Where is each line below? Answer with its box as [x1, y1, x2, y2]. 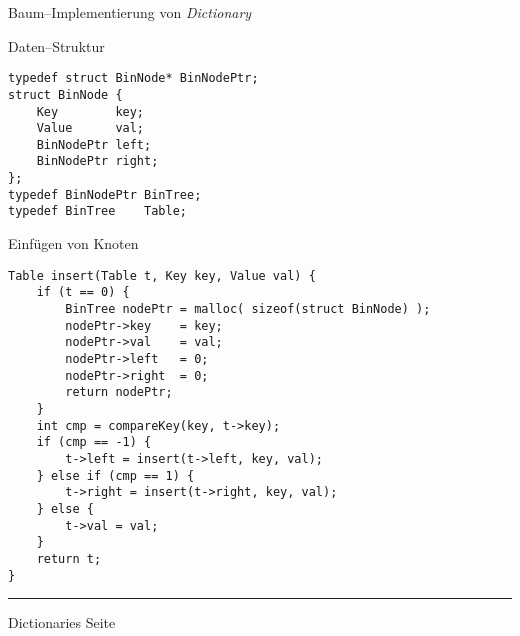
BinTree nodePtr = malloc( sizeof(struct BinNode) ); [65, 302, 431, 316]
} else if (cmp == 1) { [36, 468, 195, 483]
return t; [36, 551, 102, 566]
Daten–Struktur [8, 35, 105, 56]
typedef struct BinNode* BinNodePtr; [8, 71, 259, 86]
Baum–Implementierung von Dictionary [8, 2, 252, 22]
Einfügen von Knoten [8, 233, 139, 254]
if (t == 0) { [36, 285, 130, 300]
